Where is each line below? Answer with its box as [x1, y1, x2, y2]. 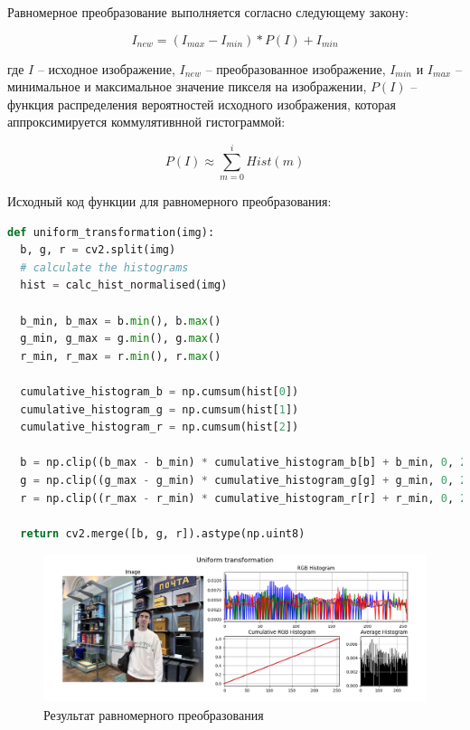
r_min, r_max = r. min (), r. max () [20, 349, 221, 363]
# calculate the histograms [20, 261, 189, 274]
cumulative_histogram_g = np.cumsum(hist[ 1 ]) [20, 403, 299, 416]
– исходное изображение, [37, 59, 175, 78]
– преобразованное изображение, [205, 59, 386, 78]
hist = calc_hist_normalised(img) [20, 279, 228, 292]
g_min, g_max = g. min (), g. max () [20, 332, 221, 346]
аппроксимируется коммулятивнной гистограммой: [7, 112, 286, 131]
